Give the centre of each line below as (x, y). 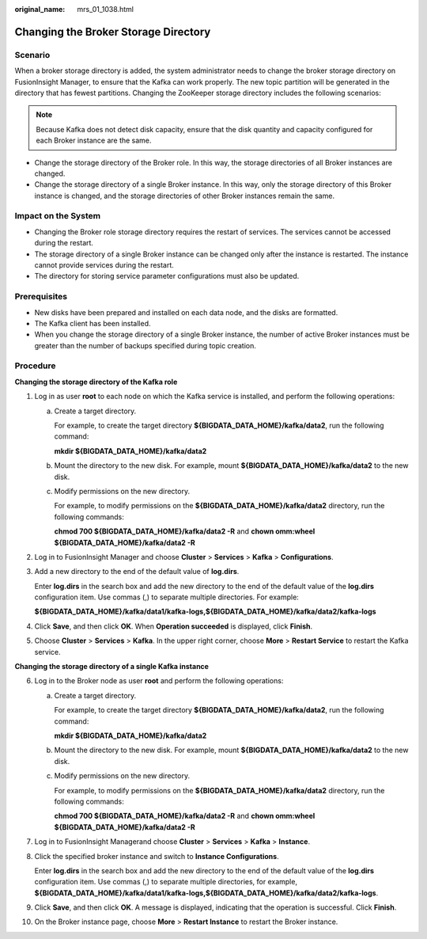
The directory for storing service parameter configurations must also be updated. (167, 276)
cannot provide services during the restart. (104, 264)
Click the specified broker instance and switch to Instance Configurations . (157, 856)
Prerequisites (41, 297)
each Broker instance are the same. (94, 141)
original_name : (40, 9)
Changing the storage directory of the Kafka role (96, 382)
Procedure (35, 366)
